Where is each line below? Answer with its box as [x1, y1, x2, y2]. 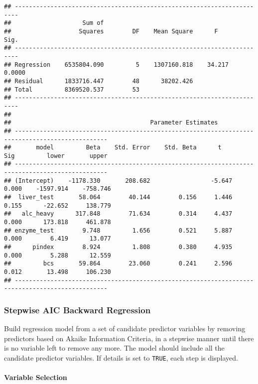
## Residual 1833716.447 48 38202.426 [4, 77, 193, 85]
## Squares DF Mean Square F [4, 27, 218, 35]
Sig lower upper [4, 152, 108, 159]
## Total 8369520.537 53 [4, 86, 140, 93]
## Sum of [4, 19, 104, 27]
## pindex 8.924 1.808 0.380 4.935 [4, 244, 233, 251]
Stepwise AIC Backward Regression [4, 303, 151, 316]
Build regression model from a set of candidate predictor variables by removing [4, 323, 246, 334]
